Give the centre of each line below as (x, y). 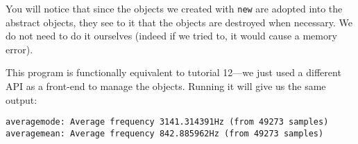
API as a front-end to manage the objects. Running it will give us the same (166, 86)
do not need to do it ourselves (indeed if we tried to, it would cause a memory (171, 36)
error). (19, 49)
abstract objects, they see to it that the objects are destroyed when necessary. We (179, 22)
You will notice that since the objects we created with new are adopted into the (174, 8)
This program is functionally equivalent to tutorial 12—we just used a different (173, 72)
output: (22, 99)
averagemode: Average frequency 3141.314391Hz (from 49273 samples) (167, 122)
